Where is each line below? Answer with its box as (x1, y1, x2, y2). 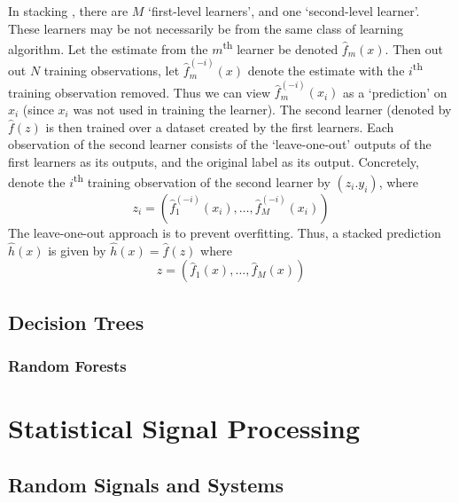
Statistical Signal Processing (8, 410, 361, 446)
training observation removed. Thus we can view (8, 83, 271, 101)
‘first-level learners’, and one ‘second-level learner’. (148, 2, 420, 20)
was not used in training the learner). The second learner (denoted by (73, 99, 452, 118)
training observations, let (43, 61, 180, 80)
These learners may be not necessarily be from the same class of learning (8, 19, 403, 37)
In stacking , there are (8, 2, 128, 20)
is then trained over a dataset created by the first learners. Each (45, 117, 394, 136)
